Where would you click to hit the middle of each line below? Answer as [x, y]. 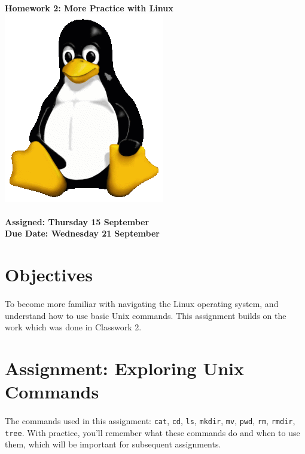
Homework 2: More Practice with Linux [89, 8]
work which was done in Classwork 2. [73, 327]
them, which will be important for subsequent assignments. [113, 444]
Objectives [49, 274]
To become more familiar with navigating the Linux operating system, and [142, 303]
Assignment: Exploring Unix [125, 368]
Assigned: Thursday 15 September [77, 221]
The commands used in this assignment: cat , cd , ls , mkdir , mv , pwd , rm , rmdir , [150, 420]
